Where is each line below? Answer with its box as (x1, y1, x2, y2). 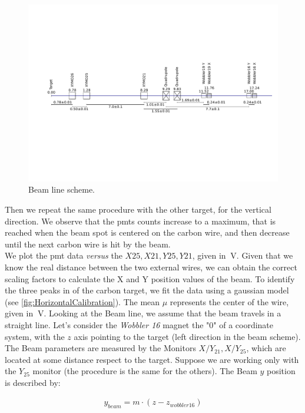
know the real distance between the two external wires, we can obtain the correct (5, 260, 297, 273)
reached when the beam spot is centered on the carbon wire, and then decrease (5, 226, 290, 239)
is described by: (5, 376, 61, 388)
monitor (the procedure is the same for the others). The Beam (32, 365, 257, 377)
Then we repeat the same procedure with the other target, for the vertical (5, 203, 271, 215)
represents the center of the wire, (170, 295, 289, 308)
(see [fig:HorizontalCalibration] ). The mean (5, 295, 160, 308)
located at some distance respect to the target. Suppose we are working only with (5, 353, 299, 365)
